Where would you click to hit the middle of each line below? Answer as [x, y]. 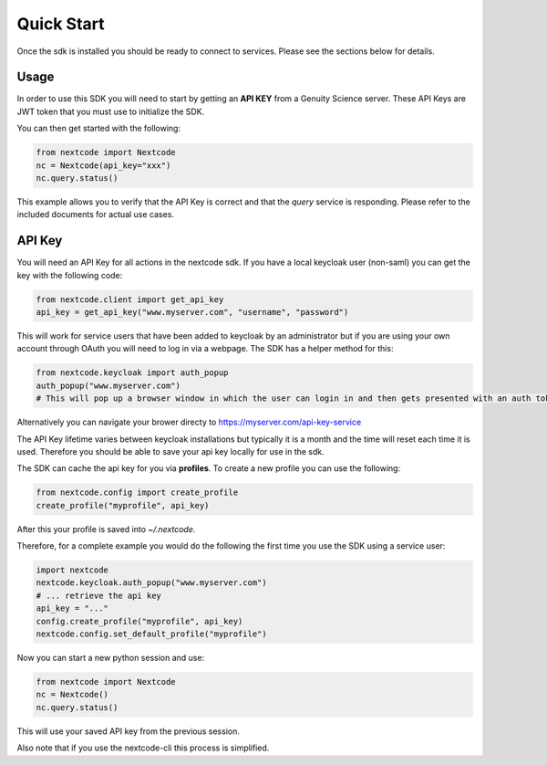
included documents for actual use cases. [96, 215]
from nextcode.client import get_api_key [130, 299]
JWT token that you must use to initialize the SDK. [111, 111]
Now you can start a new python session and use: [111, 658]
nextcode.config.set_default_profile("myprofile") [152, 634]
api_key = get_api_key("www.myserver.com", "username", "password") [192, 312]
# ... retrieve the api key [98, 595]
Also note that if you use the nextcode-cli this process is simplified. [143, 748]
